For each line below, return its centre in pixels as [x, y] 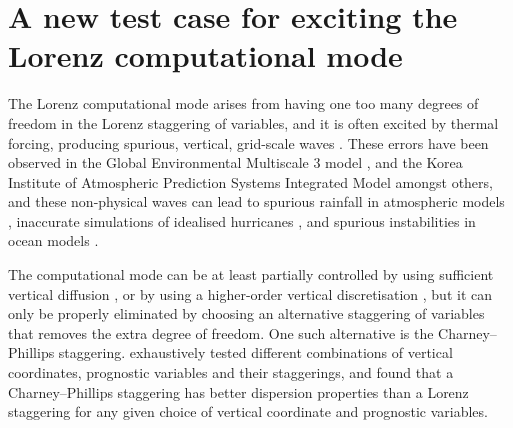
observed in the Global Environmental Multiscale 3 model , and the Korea [235, 162]
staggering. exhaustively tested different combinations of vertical [255, 352]
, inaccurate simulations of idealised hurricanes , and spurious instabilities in [242, 220]
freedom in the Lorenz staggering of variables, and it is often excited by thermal [253, 122]
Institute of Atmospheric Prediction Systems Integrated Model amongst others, [250, 181]
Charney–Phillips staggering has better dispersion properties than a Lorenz [238, 391]
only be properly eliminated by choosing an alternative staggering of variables [246, 313]
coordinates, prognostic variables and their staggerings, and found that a [231, 372]
